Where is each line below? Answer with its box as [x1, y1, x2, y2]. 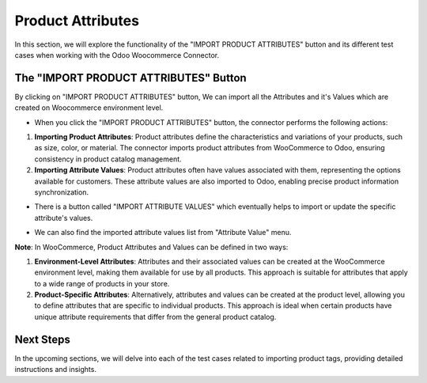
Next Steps [14, 332, 70, 346]
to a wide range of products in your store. [34, 279, 170, 288]
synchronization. [34, 187, 89, 197]
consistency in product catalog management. [34, 154, 182, 164]
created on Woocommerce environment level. [14, 103, 164, 112]
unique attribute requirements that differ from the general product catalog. [34, 312, 277, 321]
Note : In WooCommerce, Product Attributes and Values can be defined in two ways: [14, 242, 289, 252]
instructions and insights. [14, 365, 96, 374]
